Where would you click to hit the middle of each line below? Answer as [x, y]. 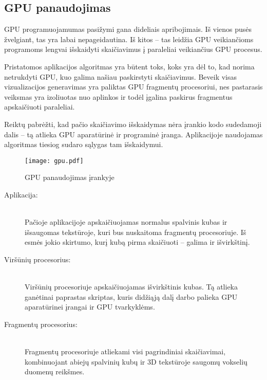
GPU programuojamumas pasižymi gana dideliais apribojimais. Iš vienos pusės [128, 29]
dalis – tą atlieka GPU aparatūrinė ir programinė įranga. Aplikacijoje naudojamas [133, 134]
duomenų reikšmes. [55, 372]
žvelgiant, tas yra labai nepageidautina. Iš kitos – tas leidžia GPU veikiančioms [129, 39]
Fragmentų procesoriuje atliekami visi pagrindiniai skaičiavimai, [125, 351]
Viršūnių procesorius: [37, 259]
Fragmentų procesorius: [41, 324]
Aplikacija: [21, 194]
